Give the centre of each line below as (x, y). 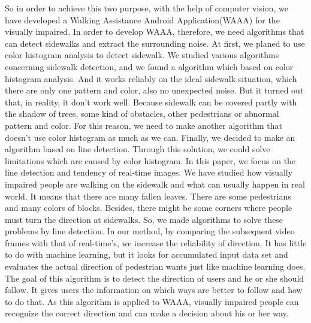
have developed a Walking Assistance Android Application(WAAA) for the (142, 19)
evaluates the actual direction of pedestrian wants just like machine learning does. (155, 266)
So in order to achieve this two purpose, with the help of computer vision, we (147, 8)
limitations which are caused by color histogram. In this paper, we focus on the (150, 160)
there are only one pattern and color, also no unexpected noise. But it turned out (154, 90)
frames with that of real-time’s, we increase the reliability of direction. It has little (156, 242)
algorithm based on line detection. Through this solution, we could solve (138, 149)
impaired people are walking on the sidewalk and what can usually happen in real (155, 184)
